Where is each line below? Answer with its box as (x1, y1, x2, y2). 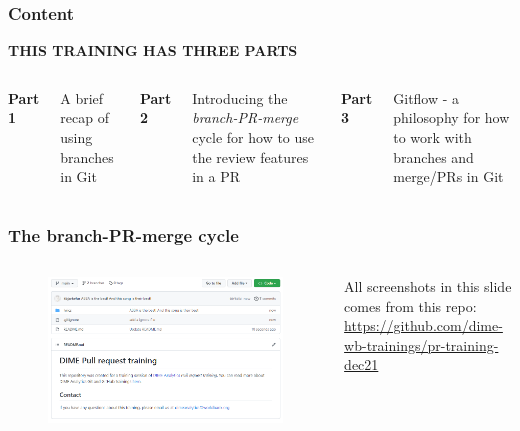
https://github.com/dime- (344, 315, 503, 336)
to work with (393, 127, 472, 147)
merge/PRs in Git (393, 166, 504, 187)
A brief (60, 87, 104, 108)
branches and (393, 146, 474, 167)
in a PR (192, 166, 241, 187)
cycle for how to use (192, 127, 315, 147)
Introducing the (192, 87, 288, 108)
